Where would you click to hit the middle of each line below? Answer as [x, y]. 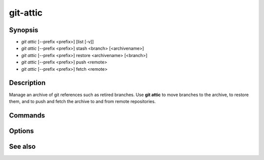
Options [22, 131]
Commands [27, 115]
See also [22, 146]
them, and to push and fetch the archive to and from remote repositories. [82, 101]
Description [27, 83]
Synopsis [24, 30]
